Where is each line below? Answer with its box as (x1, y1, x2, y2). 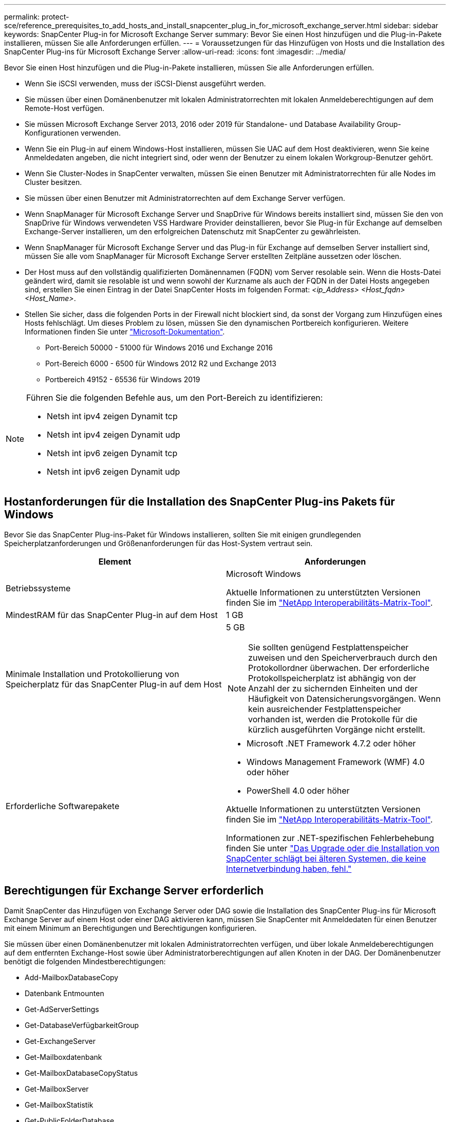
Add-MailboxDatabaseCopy (25, 973, 119, 982)
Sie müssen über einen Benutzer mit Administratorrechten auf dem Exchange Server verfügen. (25, 194, 345, 202)
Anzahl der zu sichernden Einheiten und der (248, 683, 418, 694)
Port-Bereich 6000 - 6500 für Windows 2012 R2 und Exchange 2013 (45, 359, 276, 368)
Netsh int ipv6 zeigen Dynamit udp (47, 466, 180, 477)
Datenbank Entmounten (25, 988, 104, 998)
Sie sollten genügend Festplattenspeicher (248, 642, 409, 652)
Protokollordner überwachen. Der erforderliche (248, 662, 429, 673)
